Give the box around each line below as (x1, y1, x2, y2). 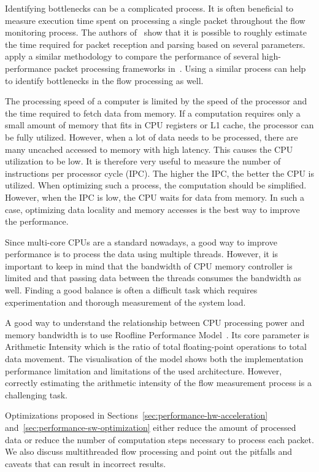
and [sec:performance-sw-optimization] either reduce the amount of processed (5, 421, 296, 433)
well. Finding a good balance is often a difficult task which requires (5, 284, 258, 296)
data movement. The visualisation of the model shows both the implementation (5, 352, 304, 365)
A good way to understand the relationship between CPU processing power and (5, 316, 305, 329)
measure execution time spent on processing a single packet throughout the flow (5, 14, 306, 26)
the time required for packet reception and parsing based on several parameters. (5, 37, 306, 50)
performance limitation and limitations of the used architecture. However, (5, 364, 282, 377)
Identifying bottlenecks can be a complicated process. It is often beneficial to (5, 2, 294, 14)
